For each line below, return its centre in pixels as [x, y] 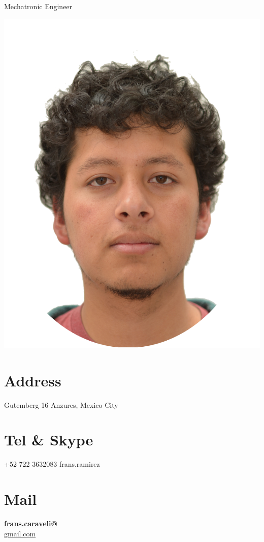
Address [33, 380]
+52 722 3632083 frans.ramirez [52, 464]
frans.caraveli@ [31, 523]
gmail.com [20, 533]
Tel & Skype [49, 440]
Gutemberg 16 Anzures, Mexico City [61, 404]
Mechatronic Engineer [38, 6]
